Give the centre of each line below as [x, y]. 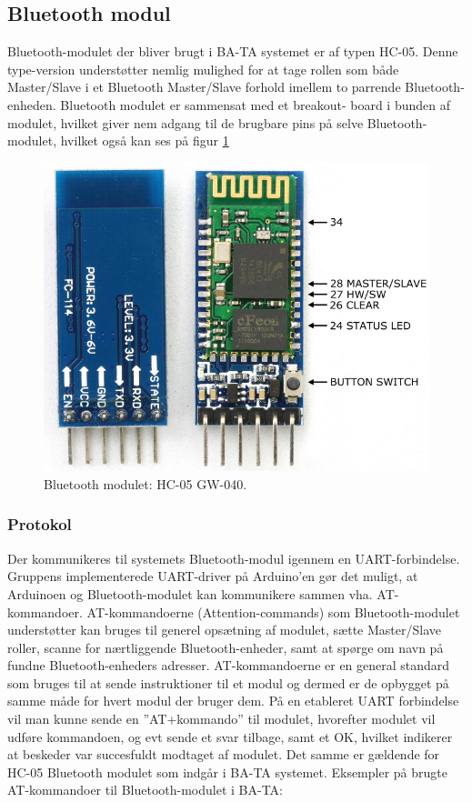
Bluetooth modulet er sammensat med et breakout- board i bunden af [255, 104]
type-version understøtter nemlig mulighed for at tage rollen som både [203, 69]
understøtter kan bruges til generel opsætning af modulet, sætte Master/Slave [224, 630]
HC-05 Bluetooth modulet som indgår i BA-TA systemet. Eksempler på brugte [227, 772]
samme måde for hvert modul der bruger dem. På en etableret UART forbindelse [233, 701]
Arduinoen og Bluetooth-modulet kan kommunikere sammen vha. [190, 593]
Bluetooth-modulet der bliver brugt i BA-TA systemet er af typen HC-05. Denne [233, 51]
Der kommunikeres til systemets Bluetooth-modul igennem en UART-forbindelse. [234, 558]
